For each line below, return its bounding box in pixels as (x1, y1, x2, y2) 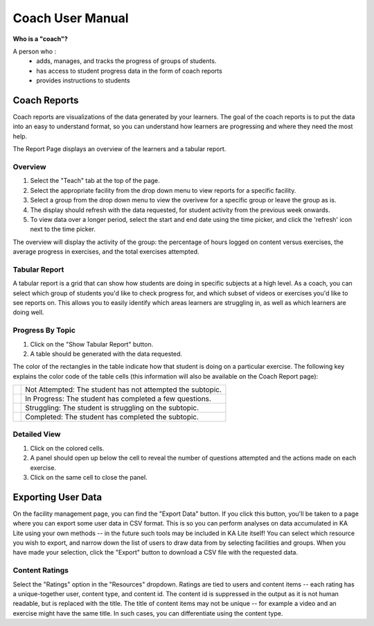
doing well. (12, 308, 44, 317)
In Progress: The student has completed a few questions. (25, 394, 211, 403)
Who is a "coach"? (12, 35, 69, 43)
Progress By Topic (12, 326, 76, 336)
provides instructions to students (36, 76, 131, 85)
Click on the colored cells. (30, 444, 105, 452)
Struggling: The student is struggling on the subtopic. (25, 403, 199, 412)
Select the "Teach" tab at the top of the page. (30, 177, 161, 185)
